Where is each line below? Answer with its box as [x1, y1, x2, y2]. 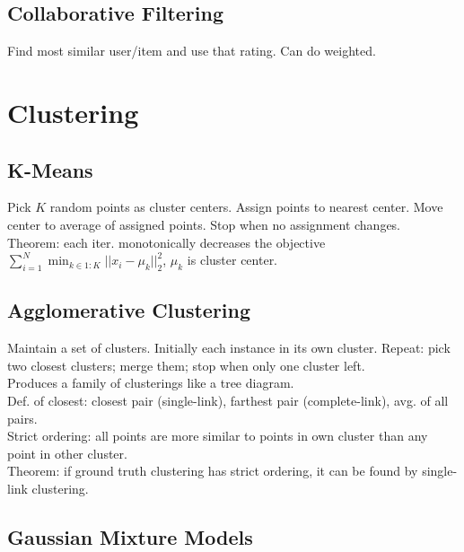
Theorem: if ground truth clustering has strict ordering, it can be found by [7, 461, 418, 480]
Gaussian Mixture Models [7, 522, 253, 550]
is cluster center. [187, 250, 278, 269]
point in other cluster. [7, 443, 127, 462]
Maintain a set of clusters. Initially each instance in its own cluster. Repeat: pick [7, 338, 451, 357]
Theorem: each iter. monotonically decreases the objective [7, 232, 326, 251]
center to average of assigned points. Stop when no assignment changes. [7, 215, 401, 233]
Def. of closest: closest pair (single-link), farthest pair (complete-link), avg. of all [7, 390, 449, 409]
